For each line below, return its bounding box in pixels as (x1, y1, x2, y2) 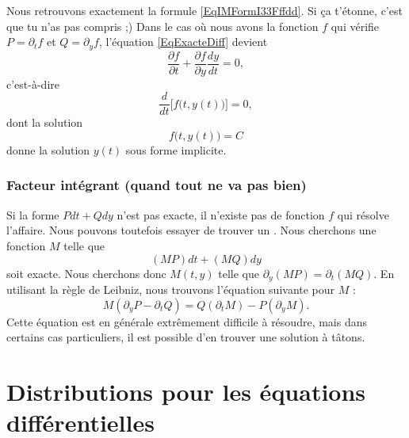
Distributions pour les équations (6, 375, 366, 407)
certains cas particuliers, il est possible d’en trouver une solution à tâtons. (6, 329, 365, 345)
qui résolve (337, 206, 389, 223)
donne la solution (6, 141, 90, 158)
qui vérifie (331, 17, 380, 34)
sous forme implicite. (125, 141, 227, 158)
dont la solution (6, 114, 83, 131)
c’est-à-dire (6, 75, 59, 92)
